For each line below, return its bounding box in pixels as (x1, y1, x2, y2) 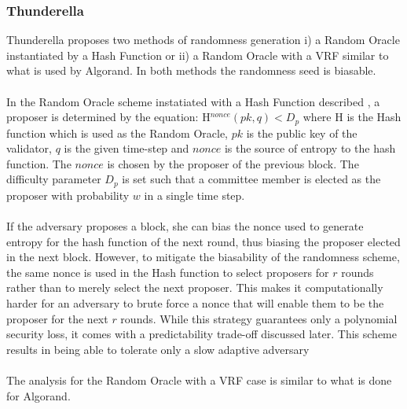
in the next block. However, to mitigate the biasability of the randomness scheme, (6, 249, 400, 265)
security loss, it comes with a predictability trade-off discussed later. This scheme (6, 326, 397, 342)
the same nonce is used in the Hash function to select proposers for (6, 263, 329, 280)
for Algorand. (6, 387, 71, 403)
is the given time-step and (64, 140, 189, 157)
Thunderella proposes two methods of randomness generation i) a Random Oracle (6, 31, 400, 48)
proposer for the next (6, 310, 108, 326)
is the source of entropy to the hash (224, 140, 396, 157)
